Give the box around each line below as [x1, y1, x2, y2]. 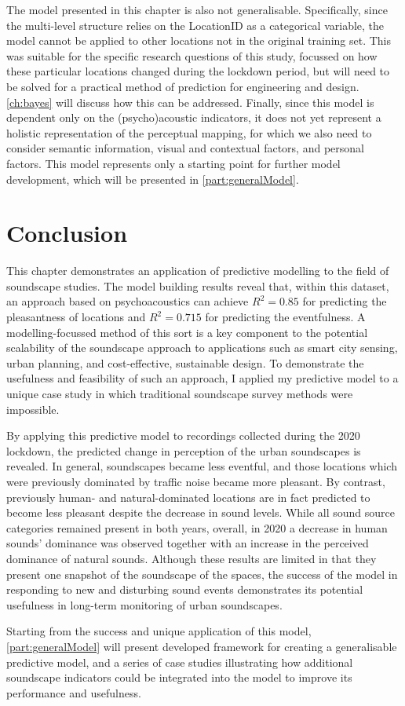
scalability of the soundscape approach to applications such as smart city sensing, [6, 339, 398, 356]
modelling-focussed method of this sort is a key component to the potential [6, 324, 368, 340]
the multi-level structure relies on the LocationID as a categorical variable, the [6, 16, 385, 33]
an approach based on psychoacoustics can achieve [6, 293, 249, 309]
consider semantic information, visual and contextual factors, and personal [6, 140, 364, 156]
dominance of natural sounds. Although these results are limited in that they [6, 550, 377, 566]
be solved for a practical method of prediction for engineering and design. [6, 78, 359, 94]
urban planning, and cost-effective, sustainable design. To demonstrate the [6, 354, 364, 371]
